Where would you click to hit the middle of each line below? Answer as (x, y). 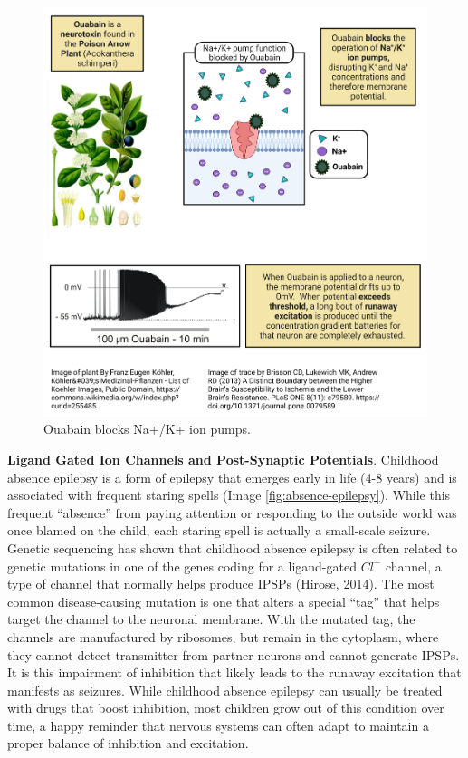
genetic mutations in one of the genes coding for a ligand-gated (182, 566)
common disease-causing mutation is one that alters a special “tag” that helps (224, 601)
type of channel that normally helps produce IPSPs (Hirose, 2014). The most (221, 584)
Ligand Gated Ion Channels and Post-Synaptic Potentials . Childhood (223, 459)
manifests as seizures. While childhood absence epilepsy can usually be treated (225, 690)
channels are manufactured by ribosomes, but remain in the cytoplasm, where (223, 636)
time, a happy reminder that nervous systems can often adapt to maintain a (218, 725)
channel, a (413, 566)
